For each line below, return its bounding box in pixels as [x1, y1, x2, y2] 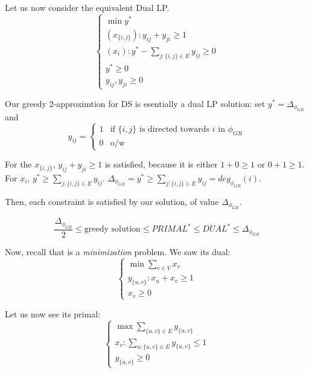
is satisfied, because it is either [104, 158, 218, 170]
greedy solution [84, 225, 141, 234]
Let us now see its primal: [5, 307, 100, 320]
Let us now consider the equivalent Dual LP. [5, 1, 170, 13]
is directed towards [139, 125, 210, 134]
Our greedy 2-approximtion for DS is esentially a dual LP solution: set [5, 97, 266, 109]
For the [5, 158, 32, 170]
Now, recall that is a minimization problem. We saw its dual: [5, 245, 231, 258]
